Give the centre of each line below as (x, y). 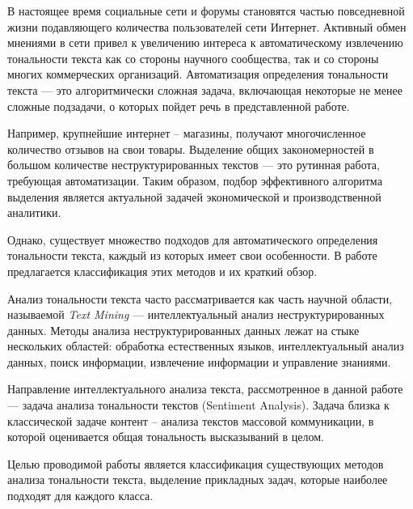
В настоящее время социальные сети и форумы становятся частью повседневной (206, 11)
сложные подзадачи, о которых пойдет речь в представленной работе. (179, 106)
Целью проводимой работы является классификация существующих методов (196, 463)
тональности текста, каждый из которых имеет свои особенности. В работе (192, 255)
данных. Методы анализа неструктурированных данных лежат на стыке (183, 330)
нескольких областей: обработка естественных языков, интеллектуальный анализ (206, 346)
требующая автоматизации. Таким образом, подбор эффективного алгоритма (195, 180)
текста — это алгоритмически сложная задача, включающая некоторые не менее (205, 89)
